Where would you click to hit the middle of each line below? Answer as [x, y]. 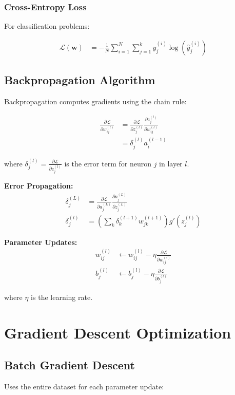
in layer [171, 163]
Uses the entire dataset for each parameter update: [84, 386]
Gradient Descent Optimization [118, 332]
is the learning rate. [62, 297]
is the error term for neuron [108, 163]
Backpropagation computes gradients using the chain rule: [95, 101]
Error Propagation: [39, 186]
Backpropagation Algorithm [80, 80]
